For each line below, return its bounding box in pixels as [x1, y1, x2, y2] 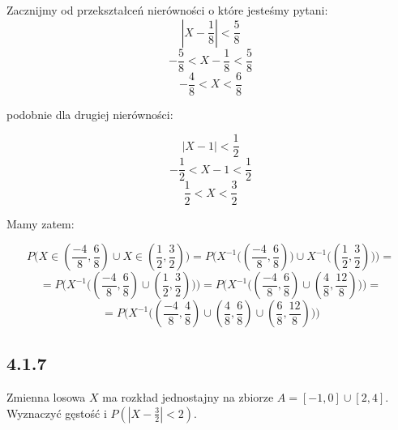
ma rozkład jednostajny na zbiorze [102, 389, 274, 406]
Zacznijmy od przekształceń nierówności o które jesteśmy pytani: [6, 2, 328, 18]
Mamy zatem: [6, 215, 75, 232]
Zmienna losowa [6, 389, 86, 406]
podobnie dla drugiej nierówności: [6, 105, 173, 122]
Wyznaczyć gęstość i [6, 404, 107, 421]
